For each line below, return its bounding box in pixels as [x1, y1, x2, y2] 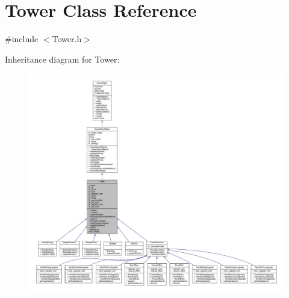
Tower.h [52, 33, 82, 45]
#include [5, 33, 39, 45]
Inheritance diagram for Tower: [5, 52, 120, 65]
